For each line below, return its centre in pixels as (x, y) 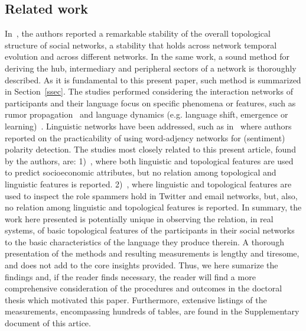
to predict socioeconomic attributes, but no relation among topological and (141, 172)
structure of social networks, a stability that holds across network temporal (141, 45)
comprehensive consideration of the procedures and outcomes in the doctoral (144, 288)
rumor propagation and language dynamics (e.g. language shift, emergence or (147, 114)
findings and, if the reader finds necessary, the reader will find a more (130, 276)
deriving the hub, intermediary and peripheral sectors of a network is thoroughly (151, 68)
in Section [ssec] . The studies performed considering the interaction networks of (149, 91)
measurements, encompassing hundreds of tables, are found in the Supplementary (152, 311)
